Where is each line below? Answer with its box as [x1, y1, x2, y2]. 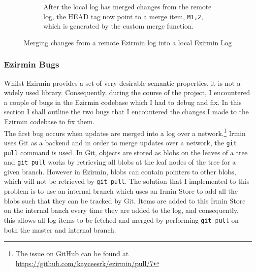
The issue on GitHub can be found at [15, 248, 129, 259]
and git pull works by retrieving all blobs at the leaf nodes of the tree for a [4, 157, 236, 167]
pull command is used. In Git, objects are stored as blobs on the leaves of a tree [4, 147, 248, 157]
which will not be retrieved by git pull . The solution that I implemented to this [4, 176, 250, 186]
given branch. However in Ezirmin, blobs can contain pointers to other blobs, [4, 166, 236, 176]
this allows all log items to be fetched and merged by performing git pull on [4, 214, 239, 225]
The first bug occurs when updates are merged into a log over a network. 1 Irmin [4, 126, 246, 138]
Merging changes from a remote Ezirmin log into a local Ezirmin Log [24, 37, 232, 47]
